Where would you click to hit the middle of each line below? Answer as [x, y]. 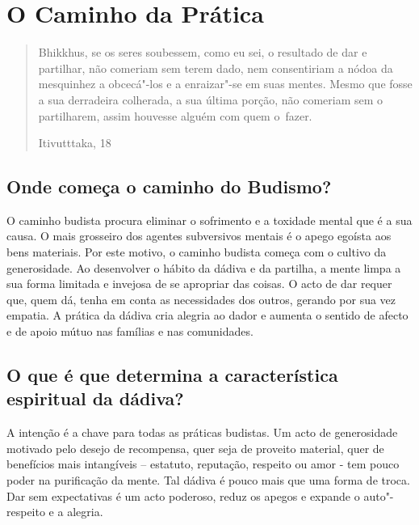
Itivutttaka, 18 [75, 143]
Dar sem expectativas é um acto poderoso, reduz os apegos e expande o [183, 495]
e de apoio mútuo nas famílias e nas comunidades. [130, 331]
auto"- [379, 495]
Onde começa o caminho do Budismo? [169, 186]
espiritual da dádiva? [95, 398]
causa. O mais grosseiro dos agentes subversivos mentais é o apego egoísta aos [199, 236]
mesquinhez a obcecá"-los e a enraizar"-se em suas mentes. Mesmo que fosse [225, 84]
